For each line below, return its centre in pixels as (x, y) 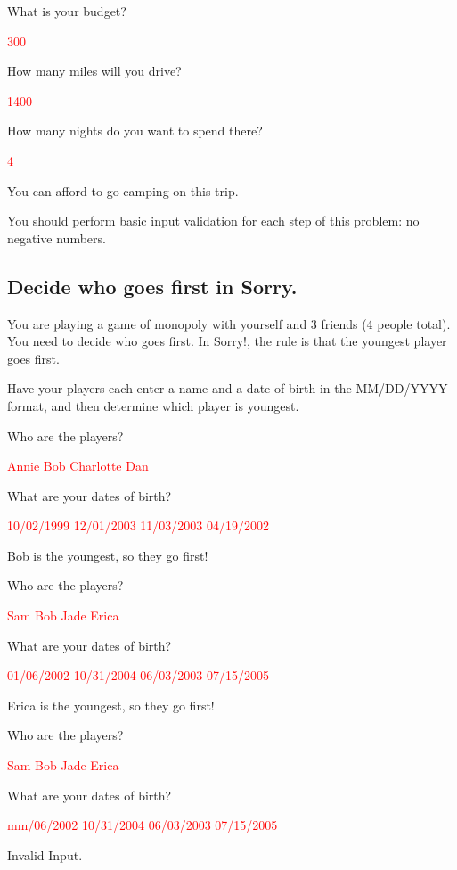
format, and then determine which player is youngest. (153, 405)
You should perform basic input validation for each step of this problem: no (213, 221)
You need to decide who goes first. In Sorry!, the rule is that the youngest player (227, 341)
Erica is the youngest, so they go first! (111, 705)
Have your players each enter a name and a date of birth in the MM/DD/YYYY (228, 388)
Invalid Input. (45, 854)
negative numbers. (57, 238)
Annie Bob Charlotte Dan (78, 466)
